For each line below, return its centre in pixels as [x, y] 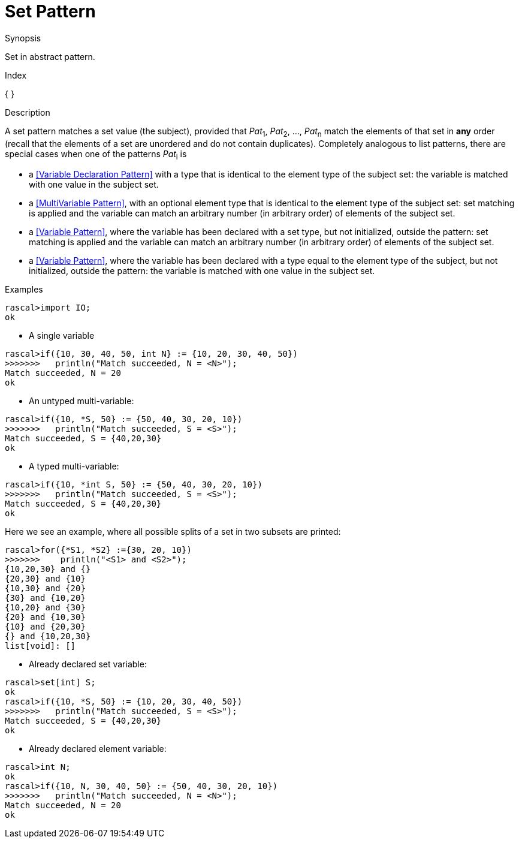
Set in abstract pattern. [50, 56]
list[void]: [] [40, 646]
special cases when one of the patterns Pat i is [96, 155]
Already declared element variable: [98, 749]
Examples [24, 290]
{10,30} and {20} [45, 588]
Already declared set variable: [88, 664]
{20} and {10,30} [45, 617]
